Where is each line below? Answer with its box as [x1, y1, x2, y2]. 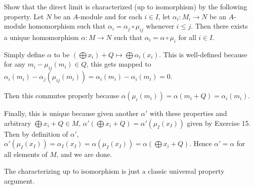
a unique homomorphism [4, 32, 79, 42]
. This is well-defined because [159, 49, 248, 59]
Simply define [4, 49, 45, 59]
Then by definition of [4, 128, 68, 139]
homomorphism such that [28, 21, 106, 31]
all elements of [4, 149, 47, 159]
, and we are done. [56, 149, 112, 159]
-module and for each [78, 11, 142, 21]
